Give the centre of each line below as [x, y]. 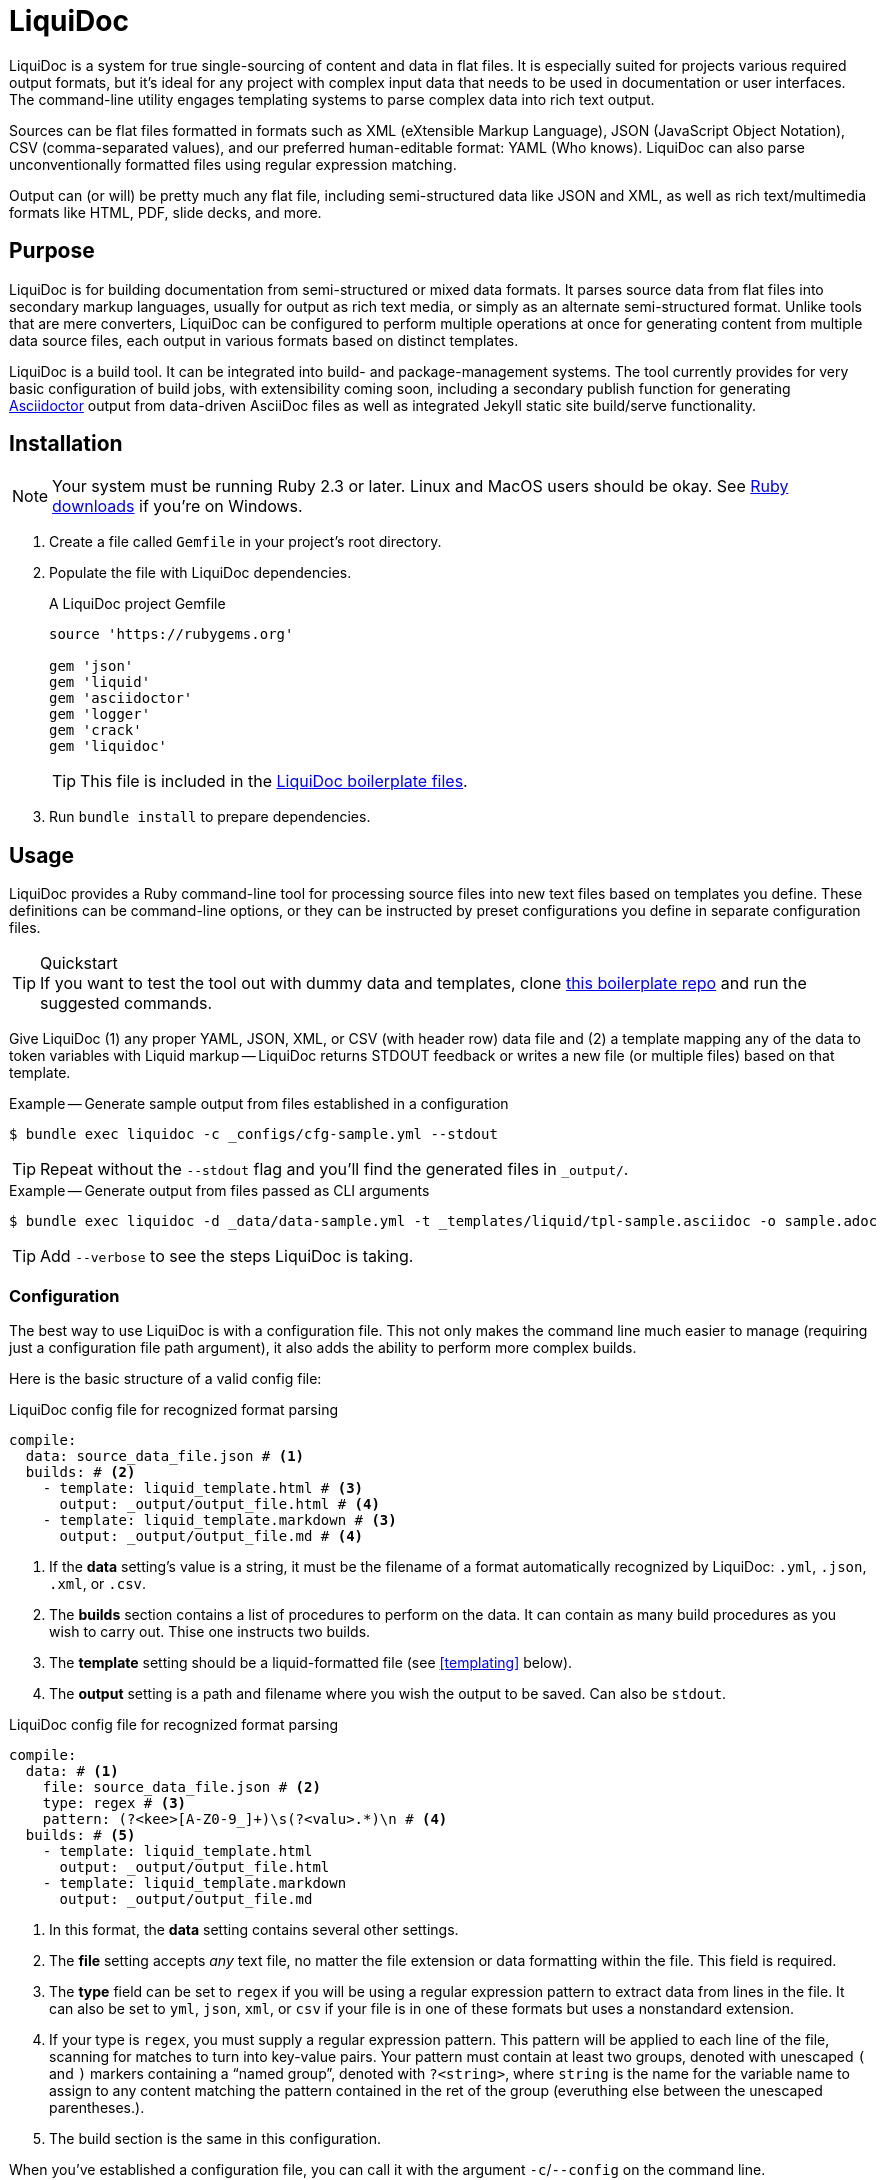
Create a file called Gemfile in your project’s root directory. [245, 542]
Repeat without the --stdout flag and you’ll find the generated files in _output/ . [334, 1169]
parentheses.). [97, 2108]
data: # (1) [72, 1771]
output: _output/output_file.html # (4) [219, 1504]
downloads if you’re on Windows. [177, 506]
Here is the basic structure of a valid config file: [165, 1379]
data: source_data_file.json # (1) [165, 1456]
